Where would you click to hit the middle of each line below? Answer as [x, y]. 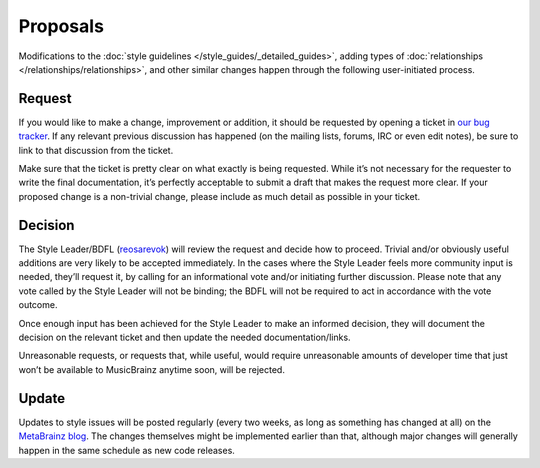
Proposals [61, 26]
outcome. [38, 305]
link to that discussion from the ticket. [96, 150]
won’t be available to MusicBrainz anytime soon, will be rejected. [151, 369]
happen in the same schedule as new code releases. [126, 450]
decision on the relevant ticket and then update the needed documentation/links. [184, 337]
